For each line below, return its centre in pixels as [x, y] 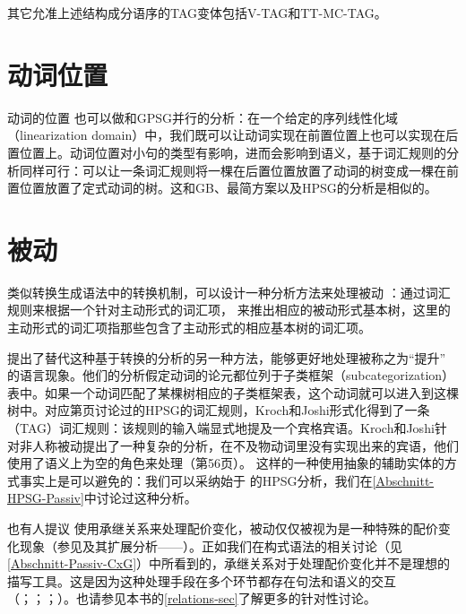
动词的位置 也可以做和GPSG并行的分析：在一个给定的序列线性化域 [203, 117]
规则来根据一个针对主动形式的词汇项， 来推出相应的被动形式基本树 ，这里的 [229, 310]
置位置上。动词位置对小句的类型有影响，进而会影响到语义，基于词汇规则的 [227, 152]
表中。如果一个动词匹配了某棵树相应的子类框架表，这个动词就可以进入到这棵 [233, 392]
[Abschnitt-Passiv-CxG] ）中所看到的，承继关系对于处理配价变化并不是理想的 [229, 563]
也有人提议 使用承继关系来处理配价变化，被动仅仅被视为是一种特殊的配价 [223, 528]
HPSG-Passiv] [46, 498]
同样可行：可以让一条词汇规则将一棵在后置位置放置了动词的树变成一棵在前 [239, 170]
